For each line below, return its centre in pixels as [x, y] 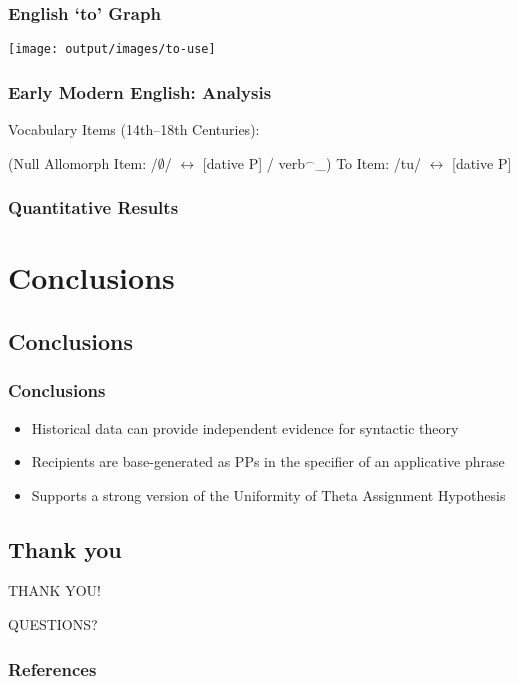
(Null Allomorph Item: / [83, 162]
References [52, 668]
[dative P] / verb [253, 162]
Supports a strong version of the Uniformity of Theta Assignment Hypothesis [268, 494]
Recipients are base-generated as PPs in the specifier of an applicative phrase [268, 461]
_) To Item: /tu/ [368, 162]
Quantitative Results [93, 207]
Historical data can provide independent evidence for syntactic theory [245, 427]
